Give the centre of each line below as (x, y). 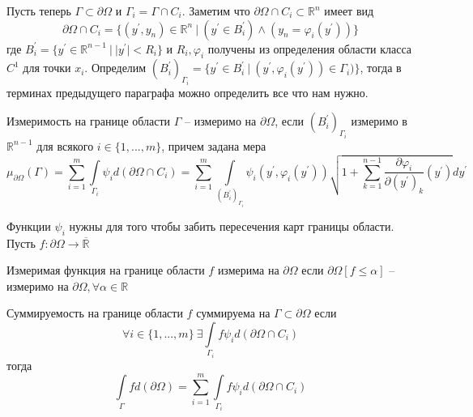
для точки (47, 68)
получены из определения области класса (310, 48)
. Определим (115, 68)
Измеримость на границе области (89, 121)
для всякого (65, 145)
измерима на (248, 270)
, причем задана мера (214, 145)
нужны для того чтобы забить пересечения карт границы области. (232, 226)
